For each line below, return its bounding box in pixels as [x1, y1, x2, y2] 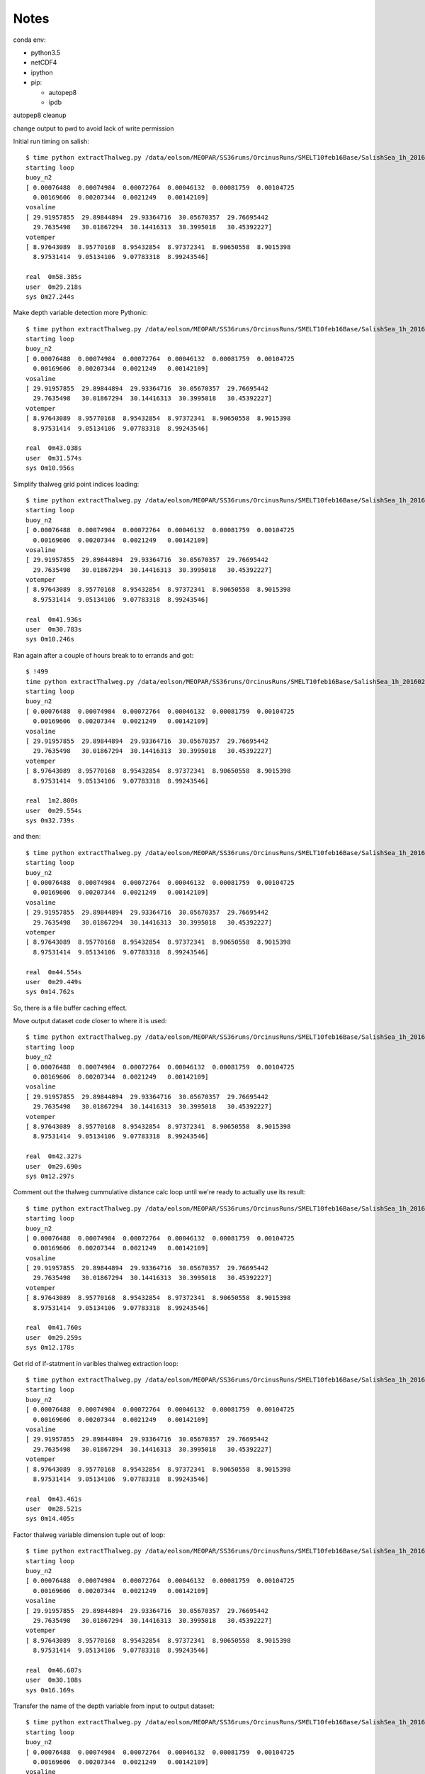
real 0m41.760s [25, 1323, 82, 1332]
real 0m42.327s [25, 1152, 82, 1160]
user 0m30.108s [25, 1676, 82, 1685]
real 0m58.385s [25, 273, 82, 281]
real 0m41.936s [25, 615, 82, 624]
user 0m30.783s [25, 625, 82, 634]
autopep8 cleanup [13, 111, 67, 120]
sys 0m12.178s [25, 1343, 74, 1352]
